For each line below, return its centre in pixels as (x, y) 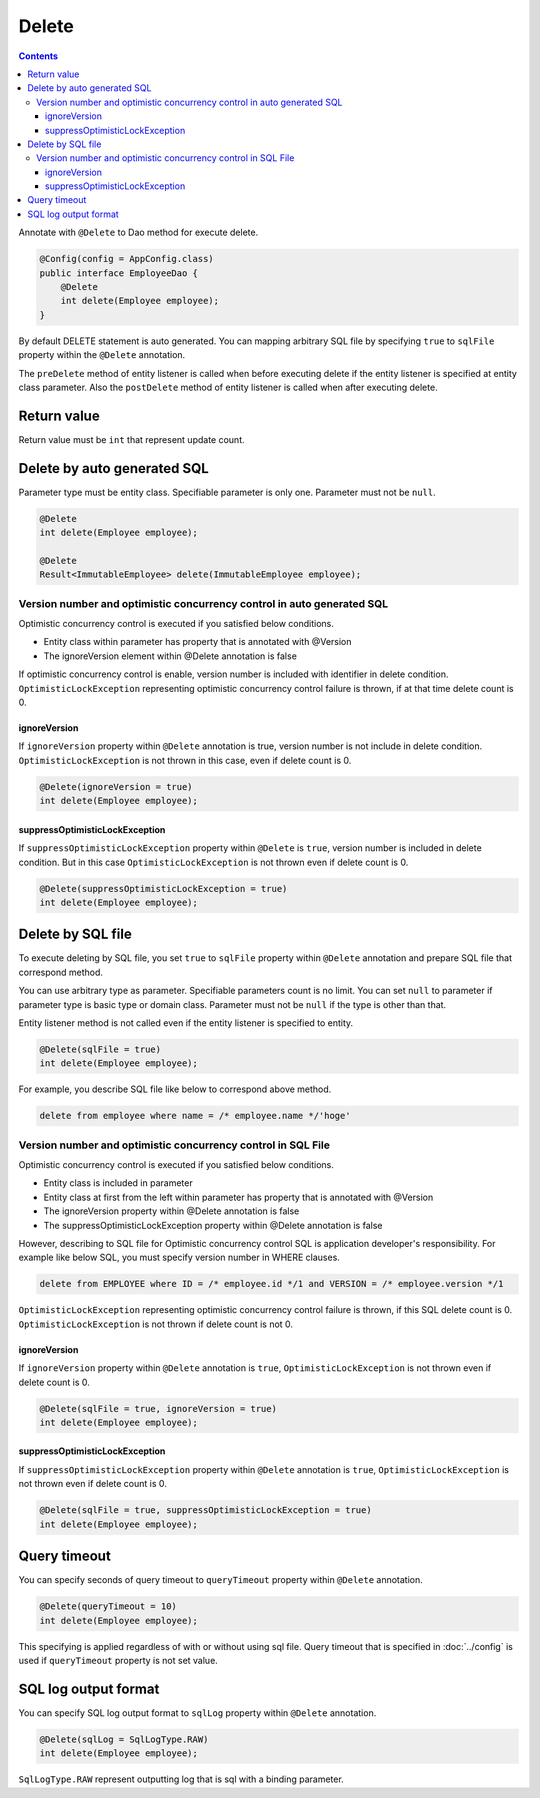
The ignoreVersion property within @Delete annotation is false (171, 1211)
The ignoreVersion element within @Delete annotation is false (170, 656)
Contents (38, 56)
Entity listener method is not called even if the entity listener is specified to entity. (186, 1022)
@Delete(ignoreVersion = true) (116, 786)
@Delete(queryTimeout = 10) (108, 1606)
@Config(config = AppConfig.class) (126, 259)
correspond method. (61, 972)
